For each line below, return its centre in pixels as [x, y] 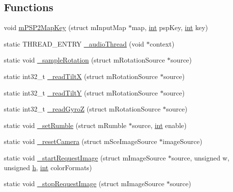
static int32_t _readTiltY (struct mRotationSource [81, 92]
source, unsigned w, [200, 157]
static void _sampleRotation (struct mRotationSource [84, 60]
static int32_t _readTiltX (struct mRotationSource [81, 76]
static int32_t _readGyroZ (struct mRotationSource [82, 109]
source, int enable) [159, 125]
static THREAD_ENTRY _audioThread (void [74, 43]
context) [162, 43]
